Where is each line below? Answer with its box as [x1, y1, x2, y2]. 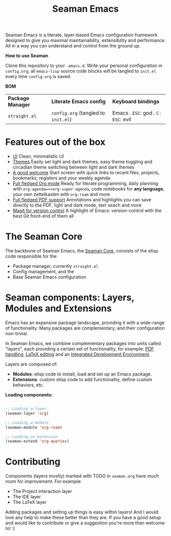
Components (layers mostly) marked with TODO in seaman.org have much [5, 473, 159, 479]
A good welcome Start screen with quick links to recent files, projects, [12, 170, 160, 176]
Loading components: [5, 392, 53, 398]
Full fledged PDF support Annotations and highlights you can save [12, 197, 152, 203]
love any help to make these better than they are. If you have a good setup [5, 515, 161, 521]
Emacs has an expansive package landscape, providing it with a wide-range [5, 320, 165, 325]
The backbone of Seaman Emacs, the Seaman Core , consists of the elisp [5, 248, 159, 254]
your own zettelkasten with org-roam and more [12, 191, 110, 197]
